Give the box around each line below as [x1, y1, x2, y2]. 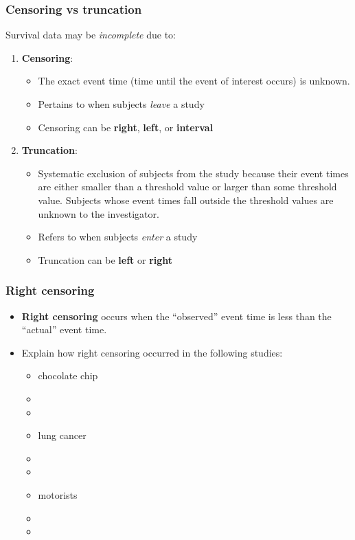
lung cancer [38, 428, 87, 442]
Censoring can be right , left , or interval [38, 120, 214, 134]
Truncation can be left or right [38, 252, 173, 267]
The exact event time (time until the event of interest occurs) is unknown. [38, 74, 350, 88]
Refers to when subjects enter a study [38, 229, 198, 244]
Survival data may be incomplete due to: [5, 27, 176, 42]
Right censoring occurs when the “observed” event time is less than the [21, 308, 332, 323]
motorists [38, 487, 78, 502]
